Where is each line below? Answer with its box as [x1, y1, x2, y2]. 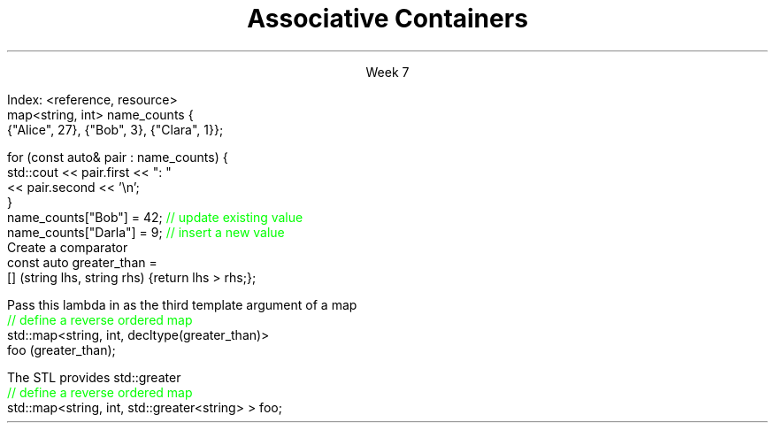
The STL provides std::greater [7, 369, 181, 385]
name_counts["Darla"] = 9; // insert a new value [7, 224, 285, 240]
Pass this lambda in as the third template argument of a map [7, 296, 357, 312]
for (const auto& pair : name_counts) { [7, 149, 228, 165]
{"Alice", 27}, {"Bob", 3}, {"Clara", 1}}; [7, 121, 224, 137]
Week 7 [365, 64, 410, 80]
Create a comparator [7, 239, 128, 255]
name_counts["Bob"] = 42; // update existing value [7, 209, 303, 225]
